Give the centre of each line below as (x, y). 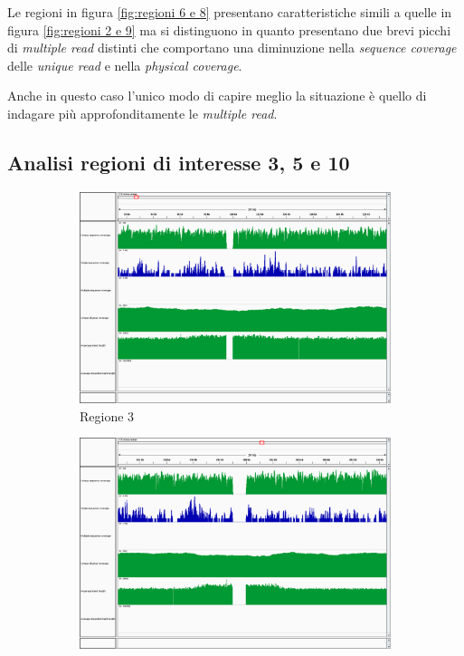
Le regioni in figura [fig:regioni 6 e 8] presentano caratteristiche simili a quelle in (230, 12)
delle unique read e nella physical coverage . (125, 65)
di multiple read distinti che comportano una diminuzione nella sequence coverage (232, 48)
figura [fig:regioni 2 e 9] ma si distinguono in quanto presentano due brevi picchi (229, 29)
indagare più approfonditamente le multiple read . (142, 113)
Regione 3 (107, 415)
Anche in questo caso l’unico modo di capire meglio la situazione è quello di (217, 96)
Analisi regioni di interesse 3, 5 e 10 (179, 162)
